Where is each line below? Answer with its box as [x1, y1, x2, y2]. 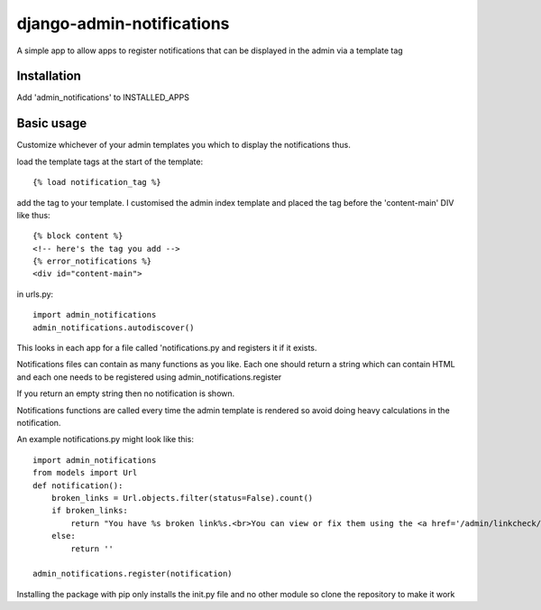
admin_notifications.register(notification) [32, 568, 234, 579]
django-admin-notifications [16, 14, 230, 33]
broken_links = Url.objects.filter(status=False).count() [50, 493, 314, 503]
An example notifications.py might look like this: [16, 434, 194, 445]
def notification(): [32, 480, 124, 491]
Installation [16, 69, 81, 84]
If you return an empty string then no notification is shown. [16, 388, 235, 399]
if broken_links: [50, 505, 128, 516]
